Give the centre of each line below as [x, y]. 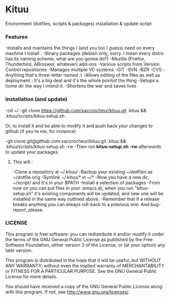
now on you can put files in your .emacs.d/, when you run [73, 188]
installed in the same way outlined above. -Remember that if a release [86, 199]
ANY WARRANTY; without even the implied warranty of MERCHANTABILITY [85, 266]
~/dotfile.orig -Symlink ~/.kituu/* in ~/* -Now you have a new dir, [81, 177]
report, [20, 210]
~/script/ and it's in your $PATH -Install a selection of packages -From [86, 182]
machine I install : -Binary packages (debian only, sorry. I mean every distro [85, 53]
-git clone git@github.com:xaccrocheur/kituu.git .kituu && [66, 141]
